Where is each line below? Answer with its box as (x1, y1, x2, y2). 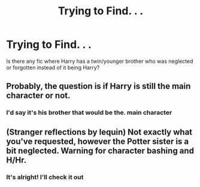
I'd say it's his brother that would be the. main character (6, 109, 172, 117)
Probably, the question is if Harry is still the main (6, 81, 191, 91)
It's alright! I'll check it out (6, 173, 84, 181)
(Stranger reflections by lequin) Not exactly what (6, 127, 193, 137)
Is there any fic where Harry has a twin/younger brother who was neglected (6, 57, 193, 65)
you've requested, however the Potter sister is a (6, 136, 189, 146)
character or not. (6, 91, 71, 101)
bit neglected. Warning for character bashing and (6, 145, 195, 156)
